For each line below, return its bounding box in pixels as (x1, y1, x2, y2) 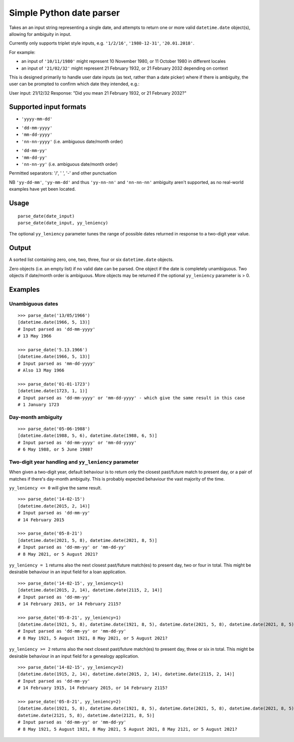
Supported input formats (9, 103, 87, 111)
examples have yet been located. (9, 186, 76, 192)
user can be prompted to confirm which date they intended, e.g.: (9, 81, 140, 87)
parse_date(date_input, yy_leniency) (18, 220, 109, 226)
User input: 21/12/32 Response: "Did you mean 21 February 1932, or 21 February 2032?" (9, 90, 187, 96)
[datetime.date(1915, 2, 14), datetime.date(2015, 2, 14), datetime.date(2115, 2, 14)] (18, 671, 235, 677)
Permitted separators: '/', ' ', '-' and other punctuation (9, 170, 117, 176)
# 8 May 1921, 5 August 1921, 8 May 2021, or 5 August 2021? (18, 635, 168, 641)
